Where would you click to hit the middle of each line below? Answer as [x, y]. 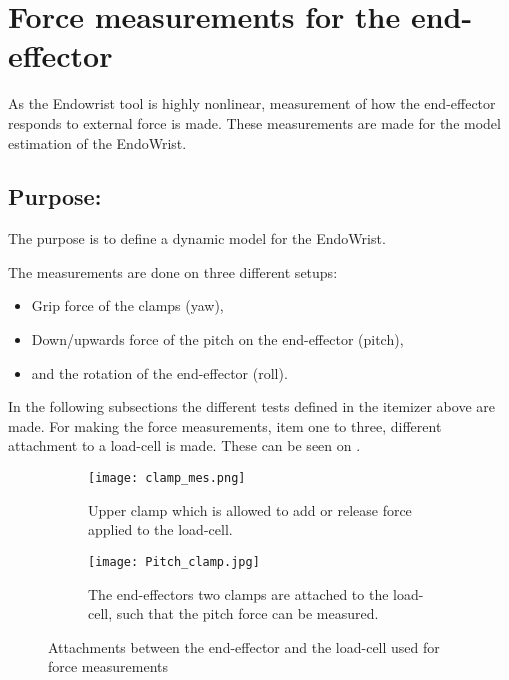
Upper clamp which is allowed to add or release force [250, 509]
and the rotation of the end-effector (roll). [159, 372]
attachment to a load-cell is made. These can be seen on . [184, 445]
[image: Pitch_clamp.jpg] [174, 561]
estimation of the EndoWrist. [97, 142]
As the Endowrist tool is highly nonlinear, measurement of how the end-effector [252, 103]
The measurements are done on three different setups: [173, 271]
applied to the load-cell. [160, 529]
